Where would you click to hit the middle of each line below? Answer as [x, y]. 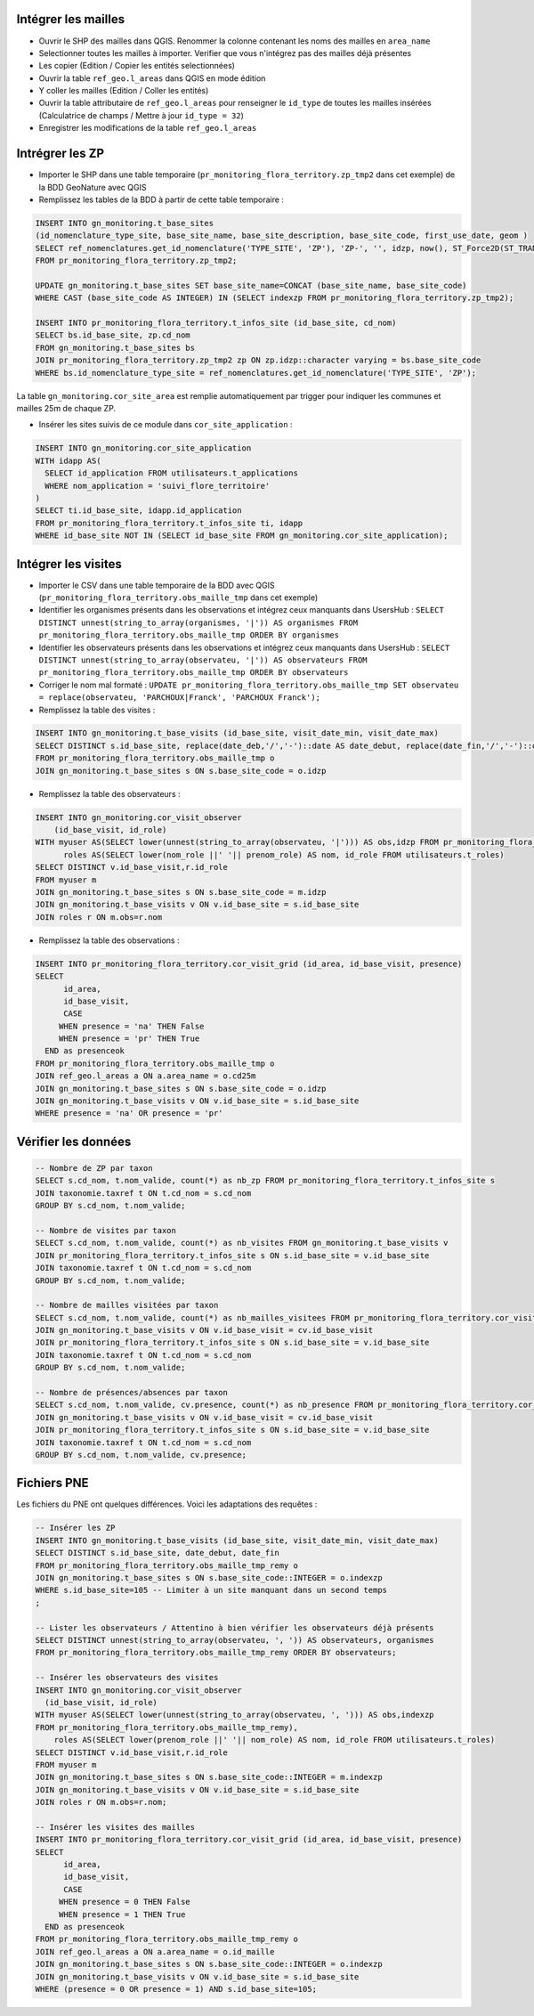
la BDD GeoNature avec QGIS [93, 187]
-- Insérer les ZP [75, 1528]
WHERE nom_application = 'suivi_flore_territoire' [158, 486]
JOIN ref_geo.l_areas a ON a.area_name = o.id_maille [155, 1951]
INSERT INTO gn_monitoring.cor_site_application [143, 448]
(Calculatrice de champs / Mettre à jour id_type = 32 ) [141, 115]
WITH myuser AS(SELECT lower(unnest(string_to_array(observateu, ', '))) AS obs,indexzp [235, 1715]
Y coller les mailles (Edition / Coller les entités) [124, 91]
